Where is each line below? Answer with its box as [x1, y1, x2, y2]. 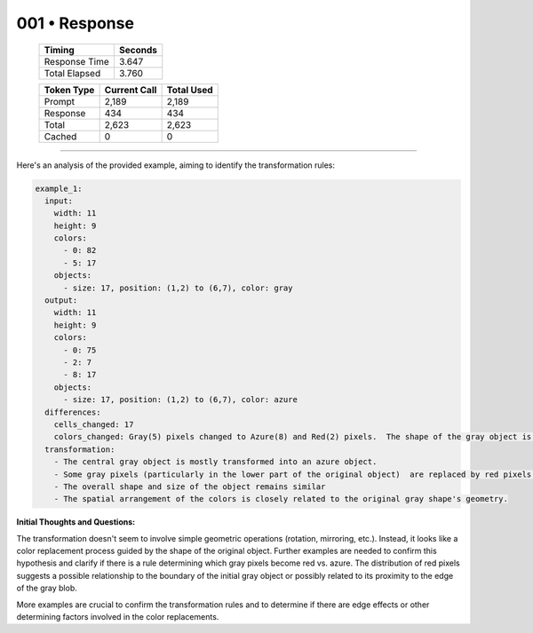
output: [44, 296, 78, 305]
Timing [44, 44, 75, 56]
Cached [44, 130, 77, 142]
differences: [44, 407, 101, 417]
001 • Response [16, 13, 135, 33]
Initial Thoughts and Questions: [16, 517, 136, 527]
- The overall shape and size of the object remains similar [53, 481, 326, 492]
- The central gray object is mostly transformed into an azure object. [53, 457, 378, 467]
